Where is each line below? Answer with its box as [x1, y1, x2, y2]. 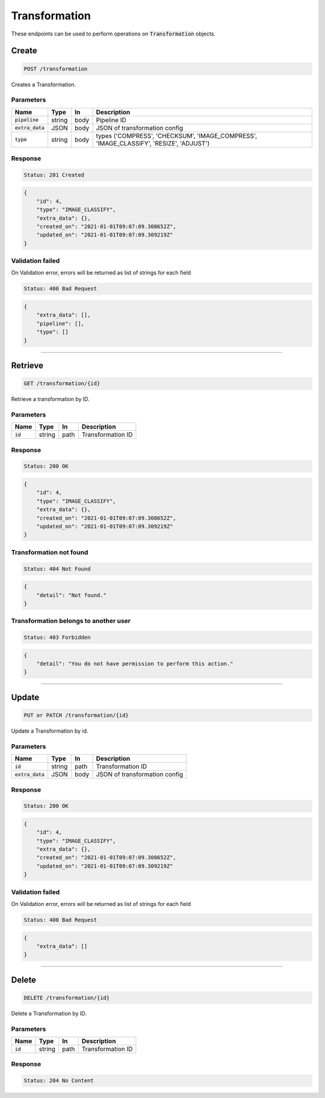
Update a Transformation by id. [11, 727, 88, 734]
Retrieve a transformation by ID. [11, 395, 90, 403]
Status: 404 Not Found [23, 565, 91, 572]
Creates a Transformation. [11, 81, 76, 88]
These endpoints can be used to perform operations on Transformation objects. [11, 30, 216, 37]
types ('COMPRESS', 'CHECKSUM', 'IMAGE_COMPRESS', [96, 131, 258, 140]
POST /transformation [23, 65, 88, 72]
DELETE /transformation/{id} [23, 994, 110, 1001]
